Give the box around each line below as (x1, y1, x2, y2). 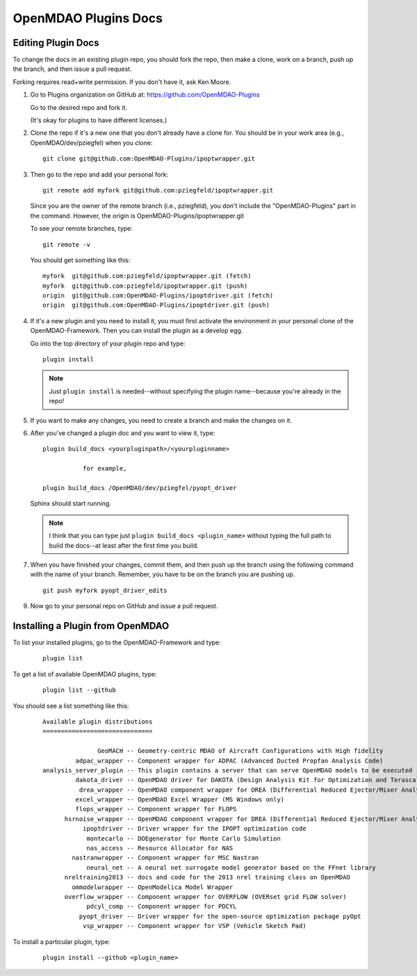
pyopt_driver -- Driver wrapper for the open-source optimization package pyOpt (79, 912, 361, 920)
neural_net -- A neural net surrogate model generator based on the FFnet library (86, 863, 377, 872)
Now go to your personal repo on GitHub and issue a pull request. (30, 602, 218, 610)
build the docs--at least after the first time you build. (49, 541, 199, 549)
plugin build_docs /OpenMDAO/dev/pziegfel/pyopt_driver (42, 484, 237, 491)
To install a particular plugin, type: (13, 937, 111, 945)
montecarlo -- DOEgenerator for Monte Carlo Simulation (86, 834, 281, 843)
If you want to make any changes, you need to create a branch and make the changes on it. (30, 416, 292, 424)
